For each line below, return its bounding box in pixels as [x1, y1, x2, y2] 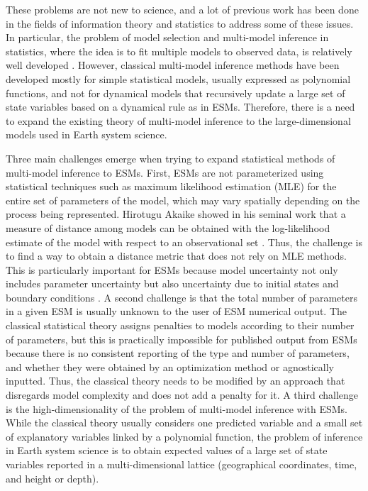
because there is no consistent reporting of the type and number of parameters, [6, 346, 350, 360]
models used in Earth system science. [6, 127, 167, 142]
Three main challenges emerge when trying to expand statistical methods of [6, 150, 335, 165]
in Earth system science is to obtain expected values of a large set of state [6, 443, 328, 458]
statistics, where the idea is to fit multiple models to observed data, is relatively [6, 43, 352, 58]
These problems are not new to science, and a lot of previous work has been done [6, 2, 359, 16]
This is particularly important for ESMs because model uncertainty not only [6, 262, 338, 277]
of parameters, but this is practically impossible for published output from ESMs [6, 331, 357, 346]
